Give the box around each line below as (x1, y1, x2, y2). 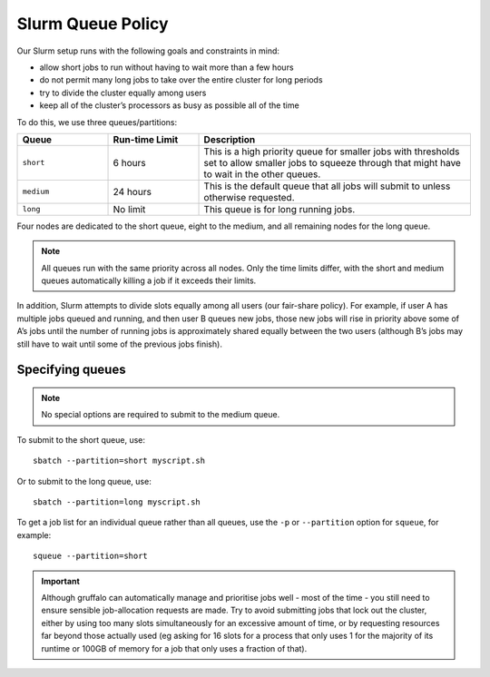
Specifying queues (16, 362, 126, 378)
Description (203, 132, 256, 145)
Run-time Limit (113, 132, 179, 145)
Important (41, 575, 81, 586)
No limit (113, 202, 146, 215)
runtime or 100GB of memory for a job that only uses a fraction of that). (41, 643, 308, 653)
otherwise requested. (203, 191, 295, 203)
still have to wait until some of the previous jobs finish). (16, 338, 222, 349)
